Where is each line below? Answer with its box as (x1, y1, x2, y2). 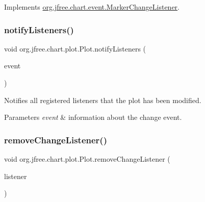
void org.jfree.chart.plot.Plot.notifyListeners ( (4, 43, 146, 54)
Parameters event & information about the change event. (4, 112, 182, 122)
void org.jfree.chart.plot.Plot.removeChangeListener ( (4, 154, 170, 164)
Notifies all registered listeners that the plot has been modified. (4, 94, 201, 105)
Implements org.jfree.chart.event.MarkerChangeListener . (4, 2, 180, 12)
